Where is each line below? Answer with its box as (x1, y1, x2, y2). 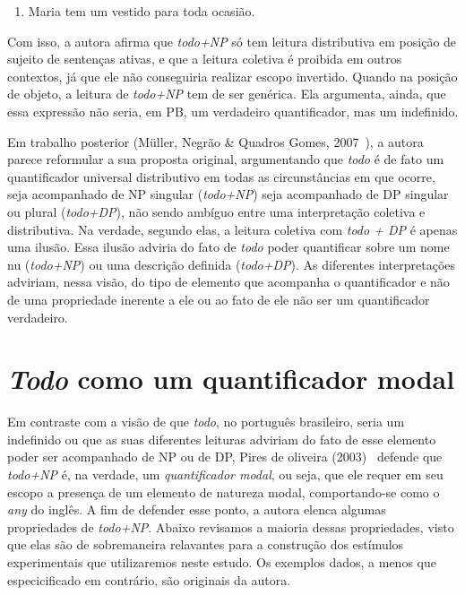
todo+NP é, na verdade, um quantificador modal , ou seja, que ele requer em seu (7, 465, 443, 483)
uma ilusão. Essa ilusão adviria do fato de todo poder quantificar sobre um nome (7, 237, 450, 256)
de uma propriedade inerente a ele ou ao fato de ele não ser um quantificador (7, 289, 430, 308)
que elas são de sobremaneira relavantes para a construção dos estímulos (7, 535, 404, 554)
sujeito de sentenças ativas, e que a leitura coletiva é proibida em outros (7, 49, 402, 68)
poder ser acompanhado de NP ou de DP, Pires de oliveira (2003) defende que (7, 447, 443, 466)
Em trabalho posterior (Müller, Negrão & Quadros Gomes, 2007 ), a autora (7, 132, 424, 151)
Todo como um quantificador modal (7, 360, 455, 398)
